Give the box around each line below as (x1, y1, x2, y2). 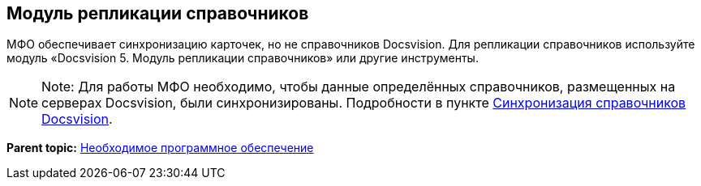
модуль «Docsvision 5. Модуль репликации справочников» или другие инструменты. (6, 51, 479, 66)
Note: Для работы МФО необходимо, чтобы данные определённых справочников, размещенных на (41, 78, 676, 95)
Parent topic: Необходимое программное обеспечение (6, 141, 314, 155)
